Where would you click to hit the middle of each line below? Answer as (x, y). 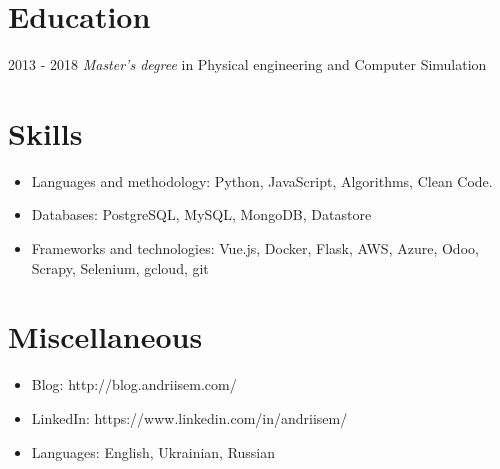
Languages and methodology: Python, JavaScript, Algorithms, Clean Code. (262, 180)
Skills (45, 132)
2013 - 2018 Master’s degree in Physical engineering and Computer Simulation (247, 64)
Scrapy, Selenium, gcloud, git (120, 267)
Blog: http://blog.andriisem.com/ (134, 384)
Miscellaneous (105, 336)
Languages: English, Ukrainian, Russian (153, 451)
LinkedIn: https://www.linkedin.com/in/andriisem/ (189, 417)
